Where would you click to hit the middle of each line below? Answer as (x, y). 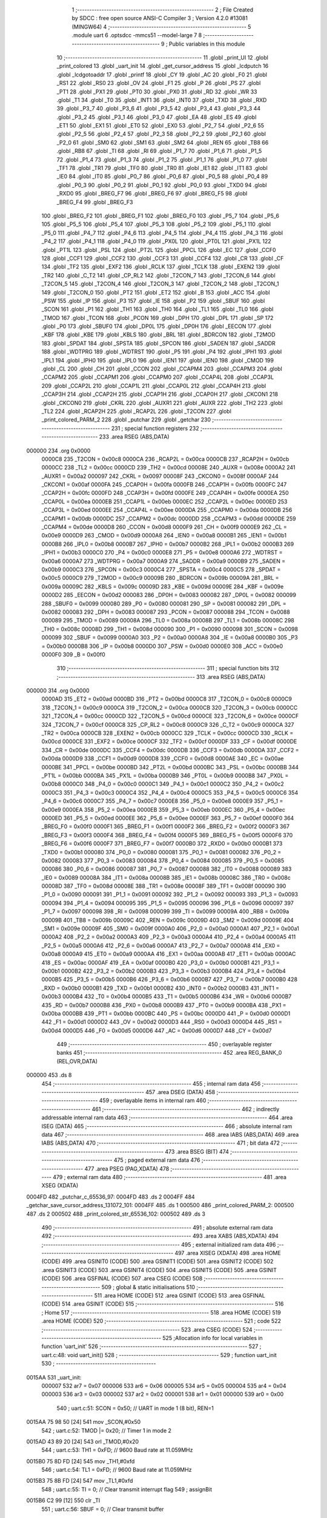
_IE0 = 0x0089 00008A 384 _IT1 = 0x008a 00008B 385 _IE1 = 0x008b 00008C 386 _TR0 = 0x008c (166, 877)
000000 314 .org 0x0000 (58, 691)
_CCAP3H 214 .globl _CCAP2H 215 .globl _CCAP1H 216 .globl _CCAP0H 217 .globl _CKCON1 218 (160, 394)
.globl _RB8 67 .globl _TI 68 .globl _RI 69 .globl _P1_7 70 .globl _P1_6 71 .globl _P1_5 (159, 151)
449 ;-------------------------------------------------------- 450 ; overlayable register (164, 1044)
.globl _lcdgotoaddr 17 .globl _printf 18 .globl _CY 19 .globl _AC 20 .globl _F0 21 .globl (162, 74)
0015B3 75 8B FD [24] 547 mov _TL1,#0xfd (80, 1481)
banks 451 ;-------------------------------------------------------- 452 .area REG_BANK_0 (169, 1053)
